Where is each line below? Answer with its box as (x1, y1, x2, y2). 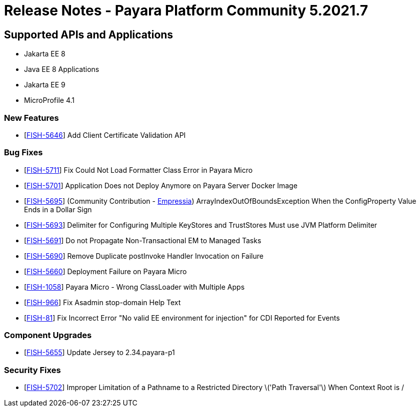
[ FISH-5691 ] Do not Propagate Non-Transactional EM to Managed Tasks (24, 236, 261, 245)
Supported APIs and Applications (4, 28, 173, 41)
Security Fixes (4, 365, 61, 375)
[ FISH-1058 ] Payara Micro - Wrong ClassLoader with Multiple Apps (24, 282, 245, 291)
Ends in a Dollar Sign (24, 205, 92, 214)
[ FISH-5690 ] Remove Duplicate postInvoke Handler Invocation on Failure (24, 251, 263, 260)
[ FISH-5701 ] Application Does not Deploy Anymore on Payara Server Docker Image (24, 181, 297, 190)
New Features (4, 112, 59, 123)
